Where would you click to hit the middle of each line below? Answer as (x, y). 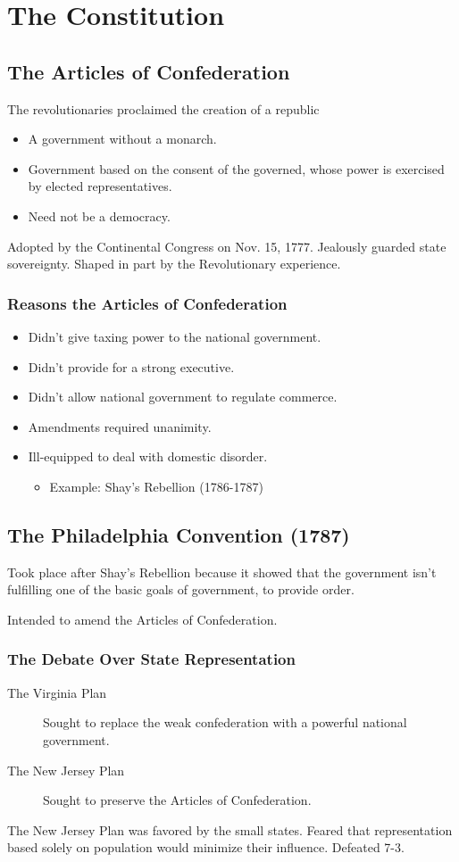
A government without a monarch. (122, 139)
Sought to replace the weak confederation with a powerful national (225, 722)
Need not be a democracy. (99, 215)
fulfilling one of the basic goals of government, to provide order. (181, 589)
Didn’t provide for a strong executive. (131, 366)
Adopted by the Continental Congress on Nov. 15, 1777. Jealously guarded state (227, 246)
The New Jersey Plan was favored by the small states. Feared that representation (230, 829)
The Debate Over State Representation (151, 659)
